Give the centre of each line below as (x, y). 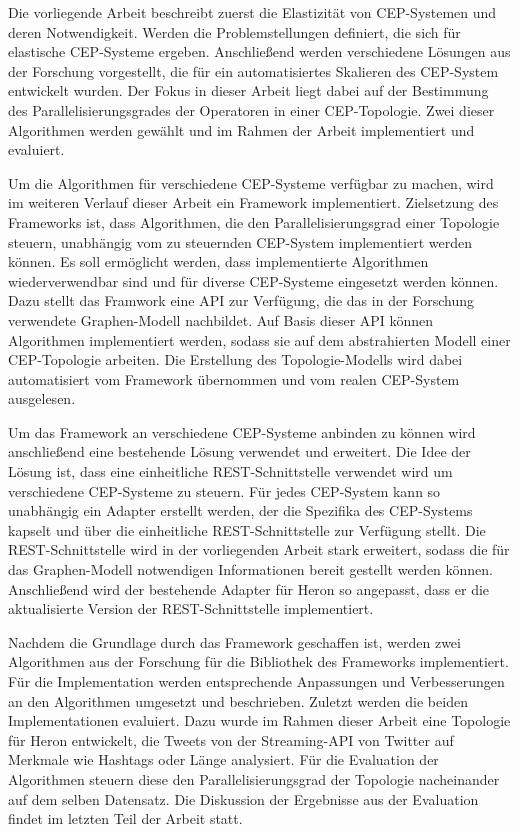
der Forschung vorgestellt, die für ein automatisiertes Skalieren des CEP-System (253, 70)
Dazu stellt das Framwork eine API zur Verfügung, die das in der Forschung (241, 300)
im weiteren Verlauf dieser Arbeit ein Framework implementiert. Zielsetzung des (253, 202)
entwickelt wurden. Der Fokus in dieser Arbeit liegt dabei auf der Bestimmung (248, 90)
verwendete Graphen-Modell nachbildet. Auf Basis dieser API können (221, 319)
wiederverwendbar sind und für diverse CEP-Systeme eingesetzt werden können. (253, 280)
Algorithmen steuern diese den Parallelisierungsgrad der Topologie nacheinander (254, 778)
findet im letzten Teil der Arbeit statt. (125, 818)
